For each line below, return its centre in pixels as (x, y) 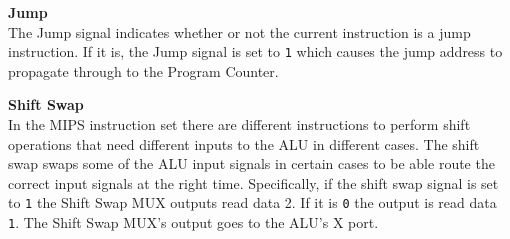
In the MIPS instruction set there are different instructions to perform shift (239, 124)
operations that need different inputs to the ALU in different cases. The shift (244, 143)
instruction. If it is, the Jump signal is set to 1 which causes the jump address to (255, 51)
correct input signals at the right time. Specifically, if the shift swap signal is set (253, 182)
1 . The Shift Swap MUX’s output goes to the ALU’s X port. (193, 222)
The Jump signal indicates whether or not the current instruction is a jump (239, 31)
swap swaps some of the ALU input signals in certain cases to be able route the (251, 163)
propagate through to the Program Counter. (143, 70)
